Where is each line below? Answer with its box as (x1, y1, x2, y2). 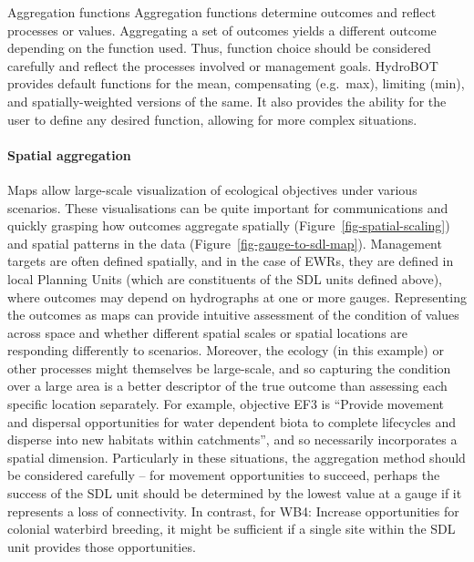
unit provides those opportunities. (7, 536, 196, 556)
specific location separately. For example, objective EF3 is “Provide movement (7, 394, 445, 414)
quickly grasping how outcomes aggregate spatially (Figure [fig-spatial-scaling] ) (7, 216, 450, 235)
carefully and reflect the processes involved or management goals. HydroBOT (7, 56, 438, 75)
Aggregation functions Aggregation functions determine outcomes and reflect (7, 3, 437, 21)
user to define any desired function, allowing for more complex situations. (7, 109, 417, 128)
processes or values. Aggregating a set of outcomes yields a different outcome (7, 20, 437, 39)
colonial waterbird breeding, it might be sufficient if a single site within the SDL (7, 519, 456, 538)
